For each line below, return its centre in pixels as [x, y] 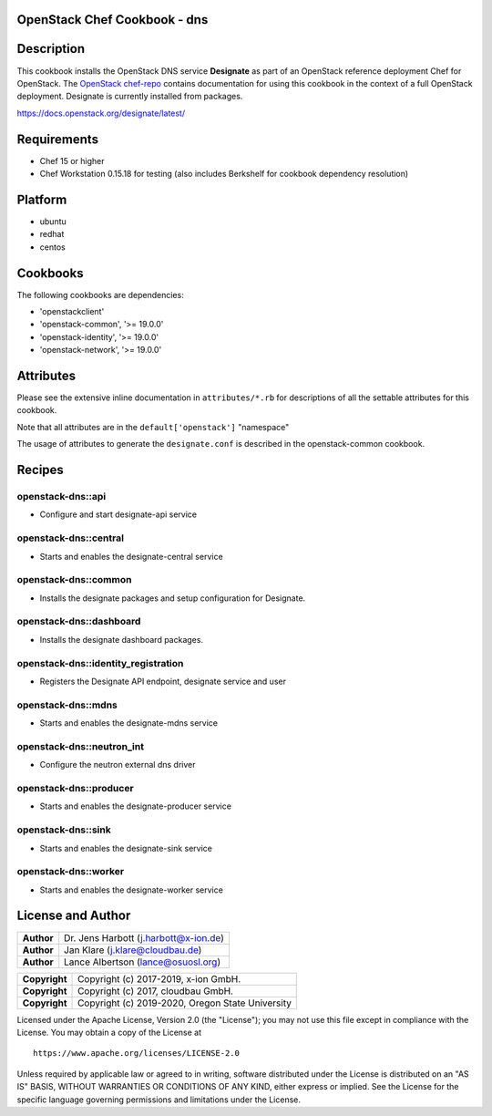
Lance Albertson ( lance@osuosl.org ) [143, 962]
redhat [52, 234]
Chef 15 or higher [72, 160]
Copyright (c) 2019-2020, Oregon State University [184, 1003]
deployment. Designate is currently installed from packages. [130, 97]
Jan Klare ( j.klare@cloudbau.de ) [133, 950]
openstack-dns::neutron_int [81, 746]
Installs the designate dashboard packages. [122, 639]
